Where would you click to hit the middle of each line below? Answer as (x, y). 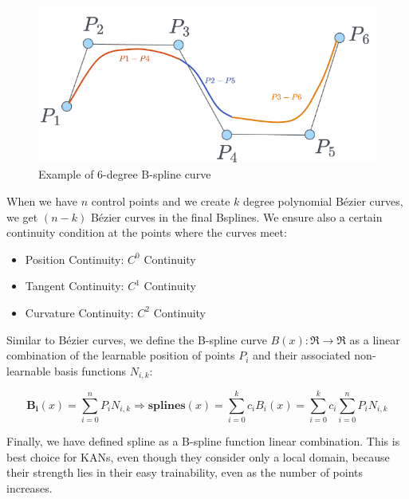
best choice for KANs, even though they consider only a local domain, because (198, 456)
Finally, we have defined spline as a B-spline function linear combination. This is (203, 441)
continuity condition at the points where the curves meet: (147, 232)
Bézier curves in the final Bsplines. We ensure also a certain (236, 216)
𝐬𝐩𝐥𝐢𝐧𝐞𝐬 (167, 405)
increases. (29, 488)
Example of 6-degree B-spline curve (125, 174)
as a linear (375, 339)
